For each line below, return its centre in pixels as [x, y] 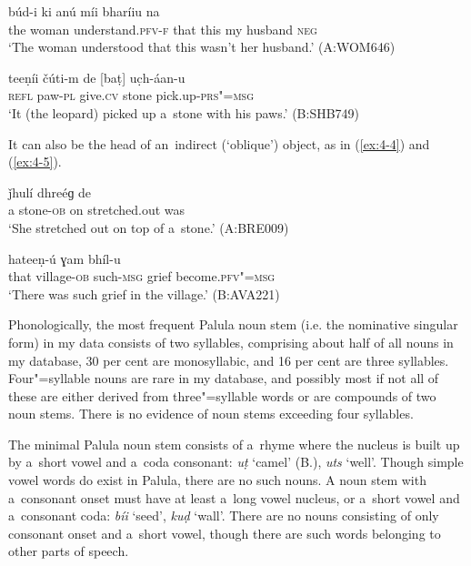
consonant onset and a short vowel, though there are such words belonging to [225, 533]
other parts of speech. [69, 551]
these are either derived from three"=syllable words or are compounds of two [222, 395]
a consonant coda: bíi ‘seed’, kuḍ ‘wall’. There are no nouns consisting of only [224, 515]
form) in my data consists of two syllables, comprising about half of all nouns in [231, 342]
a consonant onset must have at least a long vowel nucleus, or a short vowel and [234, 497]
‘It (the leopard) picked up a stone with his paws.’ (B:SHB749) [184, 112]
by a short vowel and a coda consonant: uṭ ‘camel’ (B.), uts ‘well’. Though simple [236, 462]
